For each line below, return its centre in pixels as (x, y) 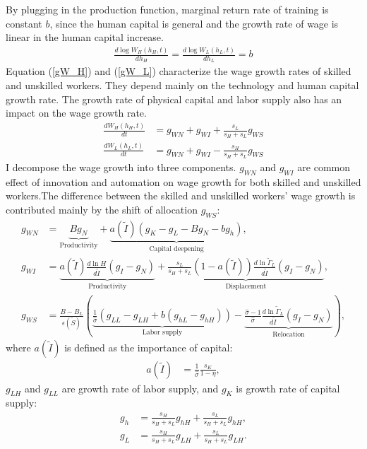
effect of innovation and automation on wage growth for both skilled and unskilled (183, 181)
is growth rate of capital (288, 388)
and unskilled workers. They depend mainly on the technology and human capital (182, 84)
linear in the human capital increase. (85, 37)
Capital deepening (176, 249)
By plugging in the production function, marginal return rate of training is (167, 9)
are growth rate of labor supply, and (140, 388)
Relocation (289, 335)
